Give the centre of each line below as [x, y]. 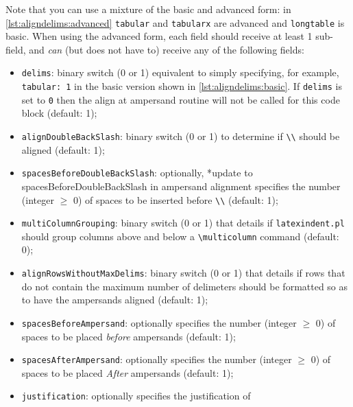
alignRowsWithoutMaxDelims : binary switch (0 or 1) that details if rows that [183, 273]
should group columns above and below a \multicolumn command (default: [180, 236]
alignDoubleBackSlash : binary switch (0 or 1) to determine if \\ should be [181, 136]
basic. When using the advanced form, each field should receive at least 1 [159, 36]
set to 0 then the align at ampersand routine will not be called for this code [181, 99]
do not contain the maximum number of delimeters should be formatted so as [185, 286]
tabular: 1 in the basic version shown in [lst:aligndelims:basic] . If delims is [182, 86]
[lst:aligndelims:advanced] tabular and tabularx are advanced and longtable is [175, 22]
